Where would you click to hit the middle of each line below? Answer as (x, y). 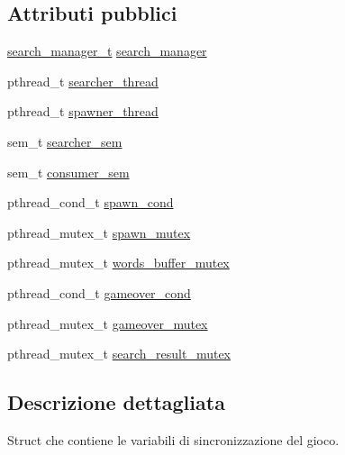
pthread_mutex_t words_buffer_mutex (118, 263)
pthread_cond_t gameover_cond (99, 292)
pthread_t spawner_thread (83, 111)
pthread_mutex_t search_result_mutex (119, 354)
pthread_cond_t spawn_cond (91, 202)
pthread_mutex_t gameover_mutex (108, 323)
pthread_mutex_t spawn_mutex (99, 232)
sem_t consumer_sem (68, 172)
